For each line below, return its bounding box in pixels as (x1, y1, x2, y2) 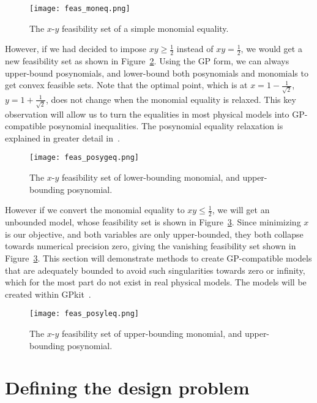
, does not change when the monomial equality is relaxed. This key (45, 92, 296, 105)
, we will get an (212, 203, 270, 216)
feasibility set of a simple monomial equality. (62, 21, 229, 34)
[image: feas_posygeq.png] (29, 153, 139, 162)
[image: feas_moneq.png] (29, 4, 130, 13)
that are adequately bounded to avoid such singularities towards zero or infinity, (5, 263, 305, 276)
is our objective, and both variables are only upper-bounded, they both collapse (5, 227, 304, 240)
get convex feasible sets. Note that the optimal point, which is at (5, 78, 248, 91)
